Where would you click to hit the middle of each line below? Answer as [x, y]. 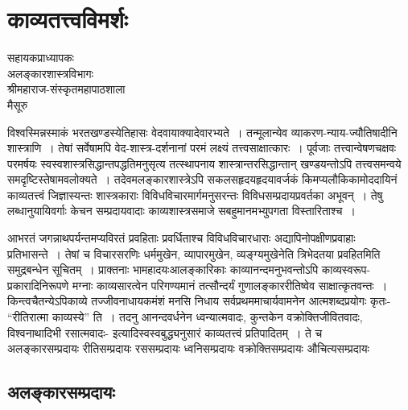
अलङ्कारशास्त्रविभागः [51, 73]
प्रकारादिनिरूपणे [38, 285]
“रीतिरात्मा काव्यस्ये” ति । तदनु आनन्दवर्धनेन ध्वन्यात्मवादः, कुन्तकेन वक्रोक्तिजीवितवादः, [185, 317]
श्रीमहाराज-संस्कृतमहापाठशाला [66, 89]
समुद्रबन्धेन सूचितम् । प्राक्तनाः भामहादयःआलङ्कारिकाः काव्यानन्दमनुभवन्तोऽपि [163, 269]
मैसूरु [18, 104]
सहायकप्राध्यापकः [41, 58]
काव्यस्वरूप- [346, 269]
